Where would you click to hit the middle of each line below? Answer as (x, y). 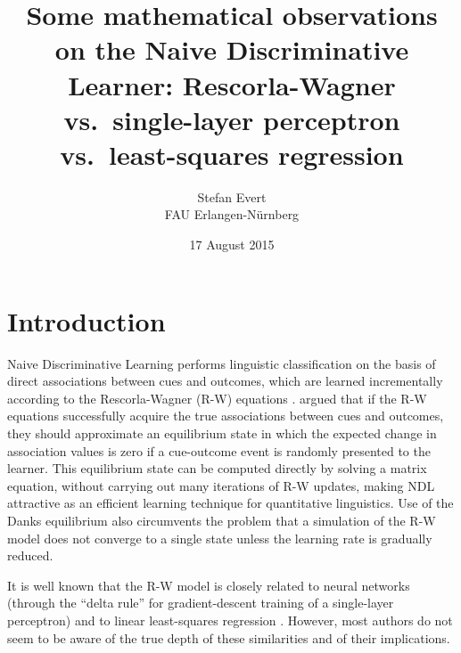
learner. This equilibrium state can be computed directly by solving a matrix (217, 468)
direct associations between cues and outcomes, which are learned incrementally (225, 381)
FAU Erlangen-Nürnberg (232, 214)
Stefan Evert (232, 196)
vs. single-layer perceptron (232, 119)
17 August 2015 (232, 245)
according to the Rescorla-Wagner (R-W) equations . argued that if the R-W (217, 398)
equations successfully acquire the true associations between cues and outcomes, (226, 416)
